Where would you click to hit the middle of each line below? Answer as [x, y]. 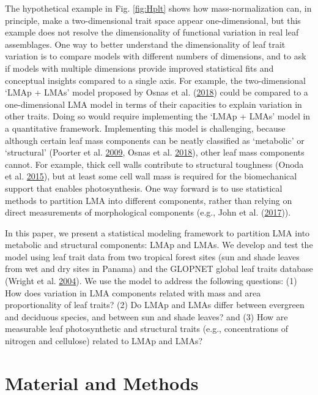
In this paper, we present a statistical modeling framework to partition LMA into [157, 232]
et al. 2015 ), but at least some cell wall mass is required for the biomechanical [151, 176]
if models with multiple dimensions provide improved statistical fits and [139, 68]
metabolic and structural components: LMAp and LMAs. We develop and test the [159, 245]
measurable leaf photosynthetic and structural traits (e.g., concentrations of [146, 329]
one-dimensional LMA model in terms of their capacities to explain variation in [153, 104]
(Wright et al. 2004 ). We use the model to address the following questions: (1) [151, 281]
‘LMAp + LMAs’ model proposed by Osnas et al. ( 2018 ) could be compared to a [157, 92]
